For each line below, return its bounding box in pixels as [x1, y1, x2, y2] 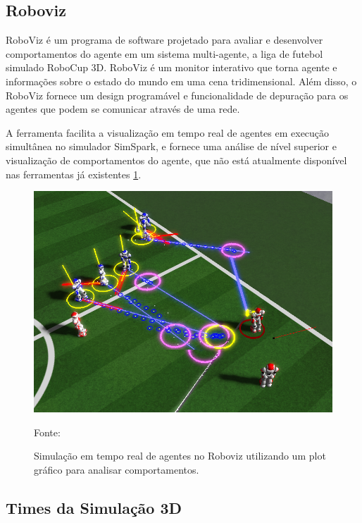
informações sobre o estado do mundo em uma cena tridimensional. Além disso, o [6, 73, 357, 88]
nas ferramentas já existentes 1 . [6, 166, 142, 181]
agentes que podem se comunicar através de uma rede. [6, 101, 240, 116]
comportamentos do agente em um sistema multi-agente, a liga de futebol [6, 46, 323, 61]
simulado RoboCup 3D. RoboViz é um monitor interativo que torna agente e [6, 60, 337, 75]
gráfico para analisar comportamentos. [34, 462, 199, 476]
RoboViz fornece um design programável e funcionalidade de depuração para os [6, 87, 349, 102]
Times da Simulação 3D [6, 496, 182, 518]
